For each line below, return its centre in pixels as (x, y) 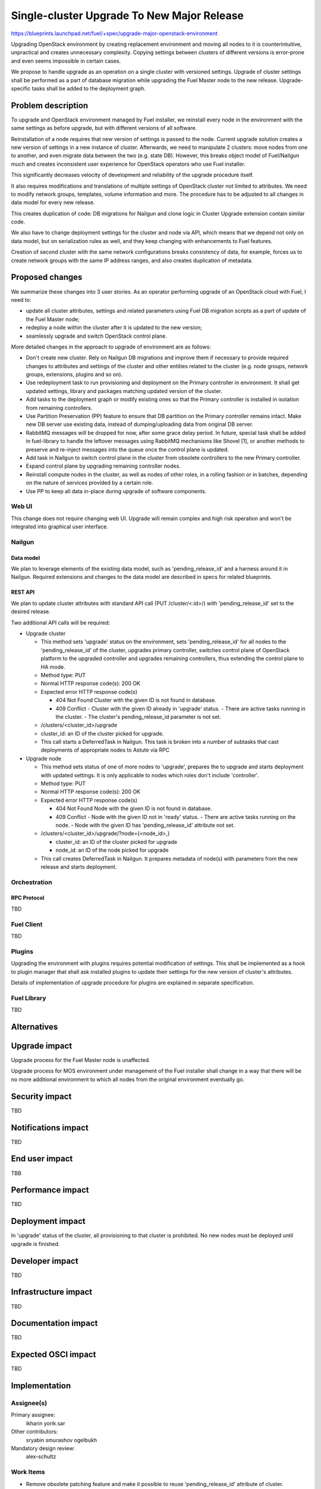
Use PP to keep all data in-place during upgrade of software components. (116, 491)
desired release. (31, 612)
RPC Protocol (28, 898)
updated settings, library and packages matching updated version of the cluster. (124, 391)
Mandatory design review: (43, 1448)
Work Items (28, 1472)
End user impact (42, 1159)
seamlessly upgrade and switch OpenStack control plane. (97, 336)
